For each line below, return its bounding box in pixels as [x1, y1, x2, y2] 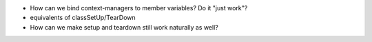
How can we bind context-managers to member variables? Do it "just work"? [30, 4, 248, 12]
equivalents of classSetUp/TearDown [30, 14, 136, 22]
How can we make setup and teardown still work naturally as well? [30, 23, 218, 31]
